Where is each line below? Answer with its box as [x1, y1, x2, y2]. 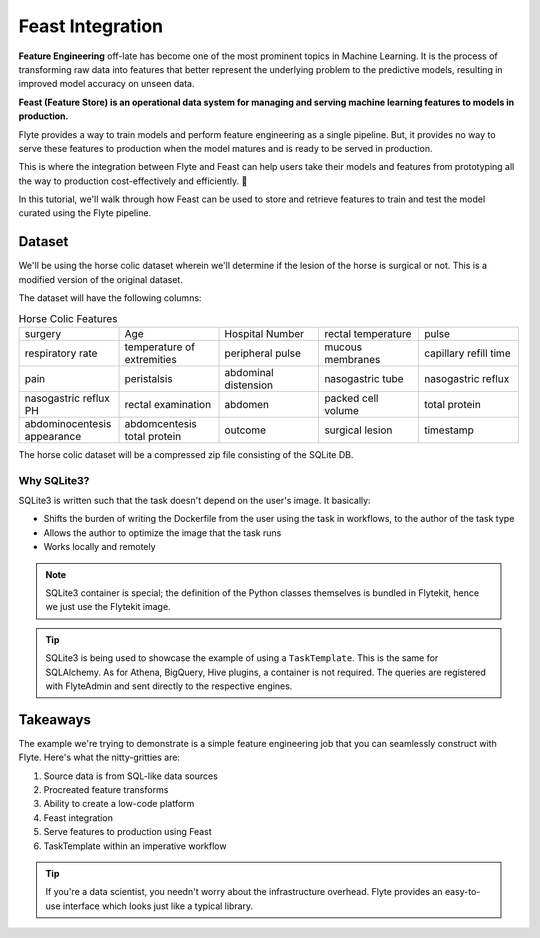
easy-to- [444, 886, 481, 898]
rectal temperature [324, 326, 412, 340]
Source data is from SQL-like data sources [43, 770, 219, 782]
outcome [224, 423, 267, 437]
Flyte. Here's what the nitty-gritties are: [18, 751, 180, 764]
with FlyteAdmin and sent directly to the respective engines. [45, 680, 293, 692]
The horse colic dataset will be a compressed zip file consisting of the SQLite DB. [18, 448, 354, 460]
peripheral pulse [224, 346, 302, 360]
